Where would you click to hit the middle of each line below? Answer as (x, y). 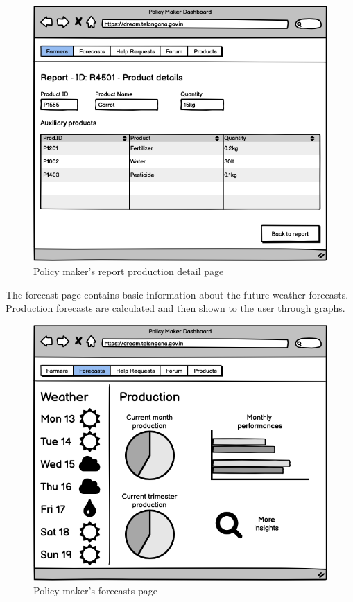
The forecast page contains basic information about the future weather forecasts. (177, 294)
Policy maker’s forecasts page (95, 590)
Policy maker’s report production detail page (129, 271)
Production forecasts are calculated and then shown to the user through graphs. (175, 308)
